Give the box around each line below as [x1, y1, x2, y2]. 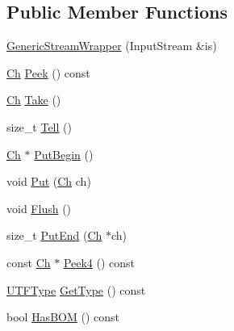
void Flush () [6, 199, 72, 216]
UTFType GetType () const [6, 281, 146, 298]
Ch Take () [6, 91, 61, 108]
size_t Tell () [6, 118, 72, 135]
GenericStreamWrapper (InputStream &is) [6, 37, 217, 54]
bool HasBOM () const [6, 308, 119, 325]
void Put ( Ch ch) [6, 173, 91, 190]
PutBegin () [34, 145, 94, 162]
